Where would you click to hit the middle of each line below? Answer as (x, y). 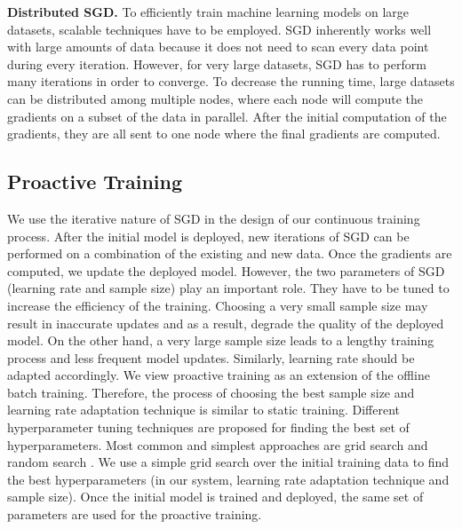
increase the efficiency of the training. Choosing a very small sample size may (218, 305)
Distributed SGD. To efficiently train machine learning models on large (208, 12)
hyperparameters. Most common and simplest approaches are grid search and (218, 444)
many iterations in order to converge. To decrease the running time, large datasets (231, 81)
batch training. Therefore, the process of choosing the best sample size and (211, 392)
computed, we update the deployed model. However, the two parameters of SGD (226, 270)
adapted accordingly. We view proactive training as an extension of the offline (219, 375)
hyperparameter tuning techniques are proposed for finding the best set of (208, 427)
